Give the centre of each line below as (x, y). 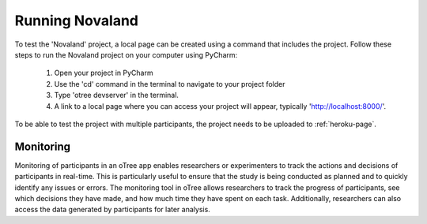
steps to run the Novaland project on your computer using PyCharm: (126, 54)
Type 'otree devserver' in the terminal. (117, 95)
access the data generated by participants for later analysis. (113, 210)
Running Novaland (76, 21)
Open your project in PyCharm (104, 73)
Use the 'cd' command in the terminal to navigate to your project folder (170, 84)
